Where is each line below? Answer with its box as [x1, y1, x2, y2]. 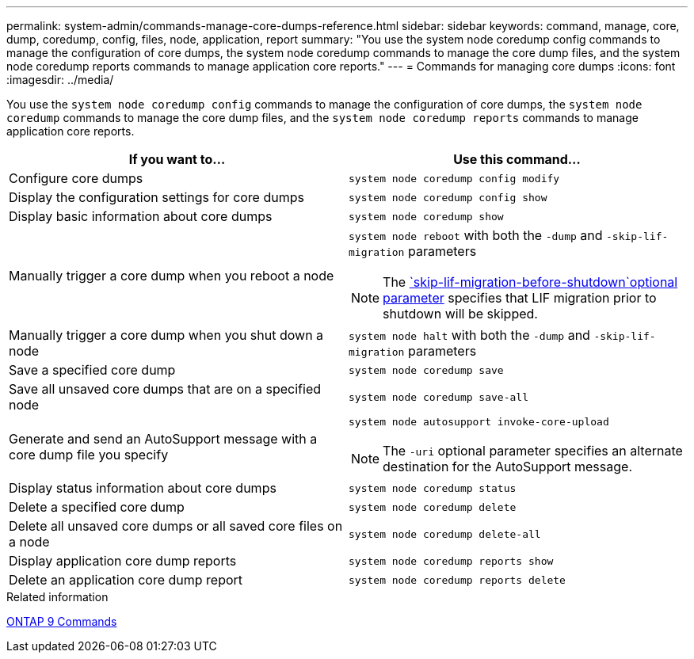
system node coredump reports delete [349, 573, 566, 586]
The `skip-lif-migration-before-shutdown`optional [383, 274, 678, 290]
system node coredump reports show [349, 554, 554, 567]
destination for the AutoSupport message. [383, 459, 632, 474]
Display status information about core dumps [9, 480, 276, 496]
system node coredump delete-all [349, 528, 541, 540]
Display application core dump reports [9, 553, 237, 569]
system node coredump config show [349, 191, 547, 204]
